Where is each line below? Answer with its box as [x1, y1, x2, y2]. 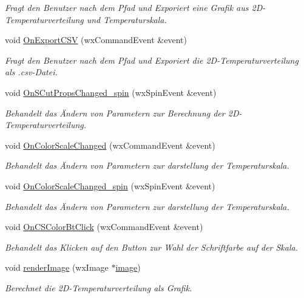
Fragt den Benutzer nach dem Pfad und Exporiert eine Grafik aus [5, 1, 249, 13]
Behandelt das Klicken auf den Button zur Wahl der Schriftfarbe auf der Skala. [5, 240, 298, 253]
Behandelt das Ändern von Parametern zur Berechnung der [5, 106, 225, 119]
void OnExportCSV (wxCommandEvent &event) [5, 33, 187, 46]
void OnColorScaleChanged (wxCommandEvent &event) [5, 138, 215, 151]
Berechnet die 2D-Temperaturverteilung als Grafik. [5, 281, 192, 294]
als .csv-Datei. [5, 66, 58, 78]
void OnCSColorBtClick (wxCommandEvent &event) [5, 220, 203, 233]
